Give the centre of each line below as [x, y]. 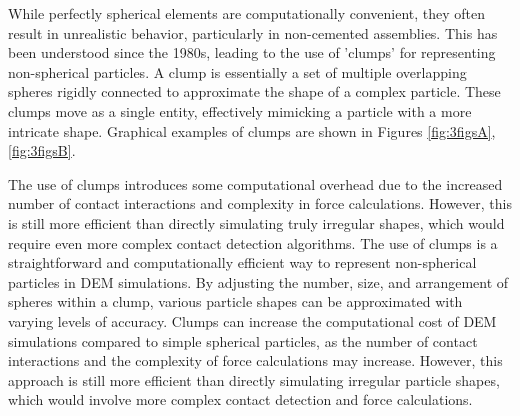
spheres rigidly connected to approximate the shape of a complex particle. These [254, 91]
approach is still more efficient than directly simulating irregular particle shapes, [254, 379]
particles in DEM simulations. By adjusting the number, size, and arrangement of [258, 281]
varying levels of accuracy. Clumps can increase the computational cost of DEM [252, 320]
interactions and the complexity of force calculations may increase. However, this [255, 360]
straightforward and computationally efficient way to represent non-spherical [242, 262]
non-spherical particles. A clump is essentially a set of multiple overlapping [237, 71]
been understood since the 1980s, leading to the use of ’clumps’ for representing [252, 52]
